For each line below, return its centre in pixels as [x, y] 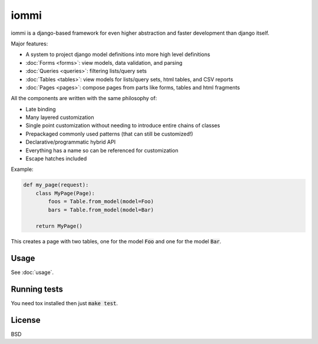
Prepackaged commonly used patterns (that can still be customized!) [110, 134]
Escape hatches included [56, 158]
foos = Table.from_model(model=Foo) [101, 201]
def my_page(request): [56, 185]
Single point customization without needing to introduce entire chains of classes [123, 125]
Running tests [37, 290]
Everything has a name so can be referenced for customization [102, 150]
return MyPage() [59, 226]
